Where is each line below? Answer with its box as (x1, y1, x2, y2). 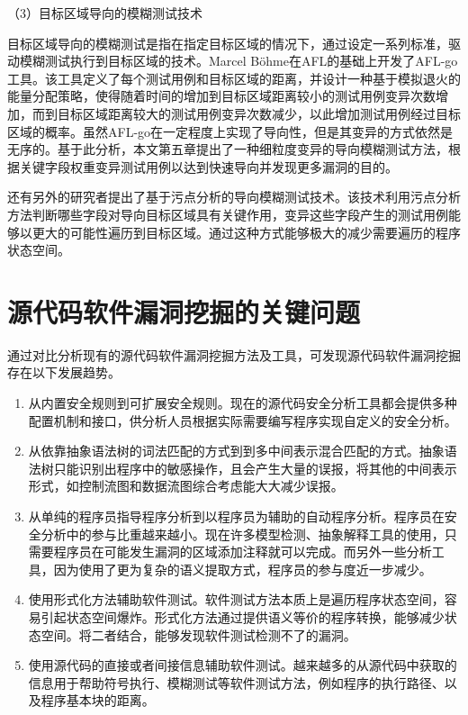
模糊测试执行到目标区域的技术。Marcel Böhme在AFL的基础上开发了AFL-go (19, 51, 458, 70)
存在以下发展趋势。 (7, 363, 121, 382)
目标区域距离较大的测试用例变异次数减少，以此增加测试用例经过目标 (57, 104, 461, 122)
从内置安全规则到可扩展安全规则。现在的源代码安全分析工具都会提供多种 (28, 394, 457, 412)
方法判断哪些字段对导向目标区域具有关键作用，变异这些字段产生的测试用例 (7, 204, 448, 223)
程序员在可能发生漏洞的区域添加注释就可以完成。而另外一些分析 (53, 542, 432, 561)
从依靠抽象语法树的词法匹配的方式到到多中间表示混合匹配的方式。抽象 (28, 441, 445, 460)
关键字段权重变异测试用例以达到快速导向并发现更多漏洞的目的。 (19, 157, 398, 176)
